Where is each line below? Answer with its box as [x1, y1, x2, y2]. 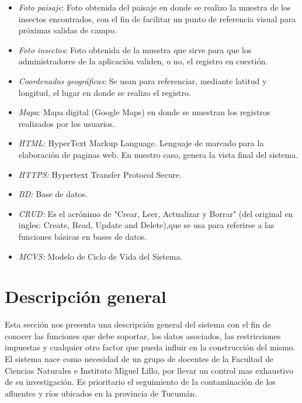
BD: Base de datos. [18, 188, 88, 200]
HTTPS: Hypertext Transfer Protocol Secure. [18, 168, 182, 180]
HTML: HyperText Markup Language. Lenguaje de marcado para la [18, 137, 264, 149]
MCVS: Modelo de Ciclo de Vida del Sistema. [18, 250, 183, 262]
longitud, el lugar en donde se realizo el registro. [18, 86, 191, 98]
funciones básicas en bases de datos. [18, 230, 147, 242]
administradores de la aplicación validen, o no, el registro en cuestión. [18, 55, 268, 67]
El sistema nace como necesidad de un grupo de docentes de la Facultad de [5, 353, 273, 364]
